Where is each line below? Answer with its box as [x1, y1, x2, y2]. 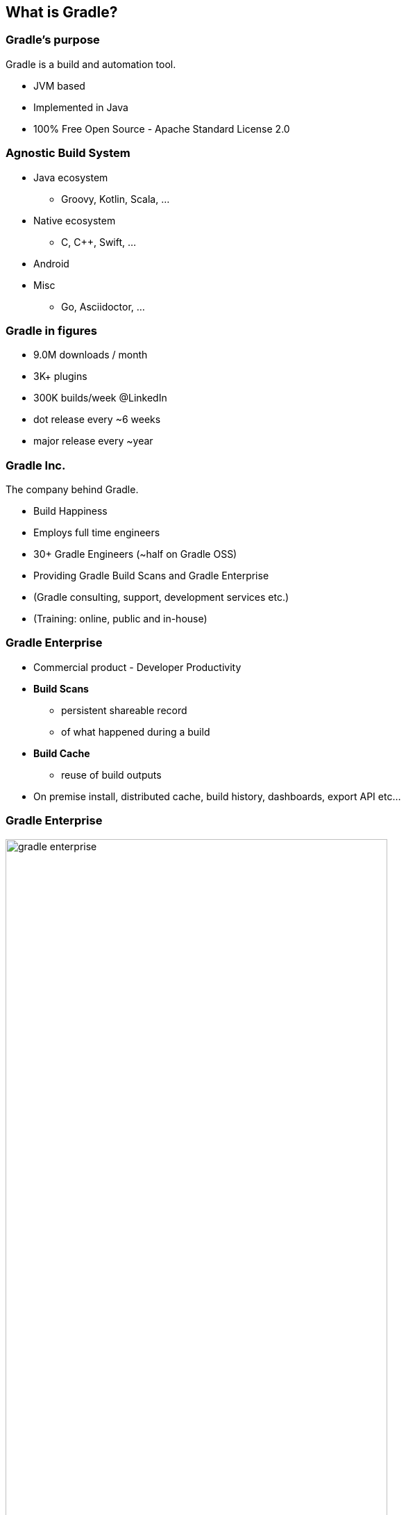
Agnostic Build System [6, 146, 130, 160]
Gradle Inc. [6, 458, 66, 472]
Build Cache [33, 747, 90, 759]
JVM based [33, 79, 85, 92]
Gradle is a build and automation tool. [6, 58, 176, 70]
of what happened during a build [61, 725, 210, 738]
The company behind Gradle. [6, 483, 139, 496]
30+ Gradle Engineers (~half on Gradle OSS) [33, 548, 237, 561]
